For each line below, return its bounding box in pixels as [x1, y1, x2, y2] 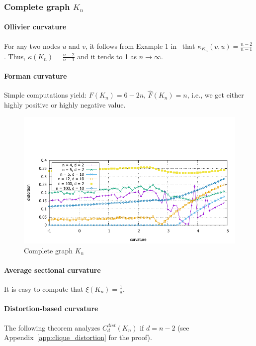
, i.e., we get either [187, 90, 244, 100]
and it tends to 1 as [77, 51, 137, 61]
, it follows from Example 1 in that [85, 40, 195, 51]
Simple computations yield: [4, 90, 87, 100]
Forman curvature [4, 70, 67, 81]
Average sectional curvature [4, 264, 101, 275]
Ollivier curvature [4, 21, 67, 32]
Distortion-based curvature [4, 303, 98, 314]
